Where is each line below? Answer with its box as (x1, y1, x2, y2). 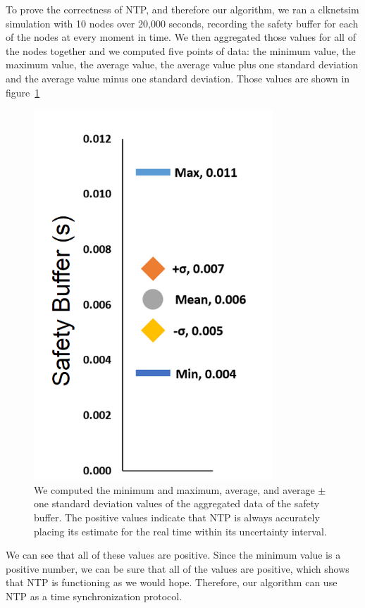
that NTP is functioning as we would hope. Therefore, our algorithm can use (6, 575, 338, 590)
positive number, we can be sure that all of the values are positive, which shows (6, 561, 349, 576)
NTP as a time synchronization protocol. (6, 588, 182, 603)
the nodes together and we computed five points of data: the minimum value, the (6, 43, 356, 58)
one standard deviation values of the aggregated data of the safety (34, 496, 320, 511)
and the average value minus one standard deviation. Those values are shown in (6, 70, 350, 85)
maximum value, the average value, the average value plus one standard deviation (6, 57, 359, 72)
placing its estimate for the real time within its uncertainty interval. (34, 523, 327, 538)
